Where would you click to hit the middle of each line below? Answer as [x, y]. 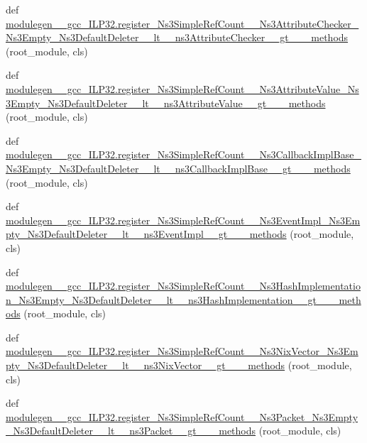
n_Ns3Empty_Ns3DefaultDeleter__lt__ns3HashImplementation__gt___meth [183, 299]
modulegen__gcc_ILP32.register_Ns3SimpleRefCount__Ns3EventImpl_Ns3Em [183, 220]
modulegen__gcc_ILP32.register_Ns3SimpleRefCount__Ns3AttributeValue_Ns [182, 88]
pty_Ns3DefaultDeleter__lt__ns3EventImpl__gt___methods [146, 234]
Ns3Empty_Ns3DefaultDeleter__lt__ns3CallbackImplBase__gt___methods [178, 168]
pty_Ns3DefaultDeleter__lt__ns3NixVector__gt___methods [146, 365]
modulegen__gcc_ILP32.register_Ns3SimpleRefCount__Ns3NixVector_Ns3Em [182, 351]
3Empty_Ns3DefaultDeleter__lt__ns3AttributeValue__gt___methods [166, 103]
